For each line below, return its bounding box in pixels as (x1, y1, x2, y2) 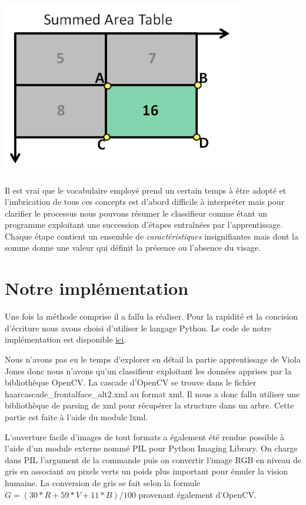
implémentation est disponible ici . (5, 333, 127, 345)
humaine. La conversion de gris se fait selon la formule (5, 476, 201, 489)
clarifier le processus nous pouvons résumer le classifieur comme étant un (5, 207, 268, 219)
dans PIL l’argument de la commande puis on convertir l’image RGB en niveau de (5, 453, 301, 466)
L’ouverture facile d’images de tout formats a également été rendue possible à (5, 430, 285, 443)
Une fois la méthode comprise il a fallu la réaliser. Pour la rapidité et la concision (5, 310, 298, 323)
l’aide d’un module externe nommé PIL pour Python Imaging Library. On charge (5, 442, 298, 454)
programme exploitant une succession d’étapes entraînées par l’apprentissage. (5, 218, 283, 231)
